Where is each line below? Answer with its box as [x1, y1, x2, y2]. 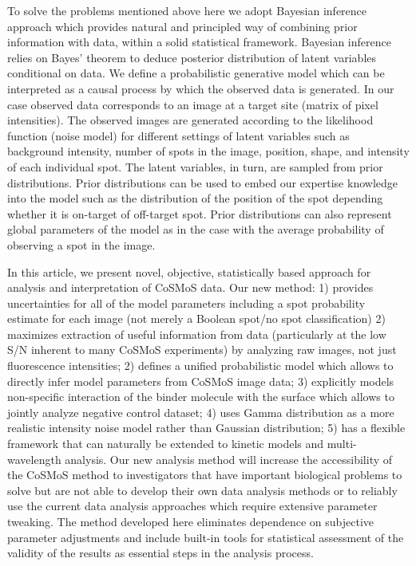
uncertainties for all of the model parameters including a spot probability [7, 294, 366, 311]
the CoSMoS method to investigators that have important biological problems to [7, 466, 402, 483]
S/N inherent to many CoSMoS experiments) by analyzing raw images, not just [7, 341, 397, 358]
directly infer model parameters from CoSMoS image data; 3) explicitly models [7, 372, 394, 389]
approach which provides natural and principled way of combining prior [7, 18, 358, 34]
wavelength [7, 450, 61, 467]
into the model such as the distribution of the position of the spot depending [7, 190, 383, 206]
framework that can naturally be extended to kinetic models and [7, 435, 324, 452]
